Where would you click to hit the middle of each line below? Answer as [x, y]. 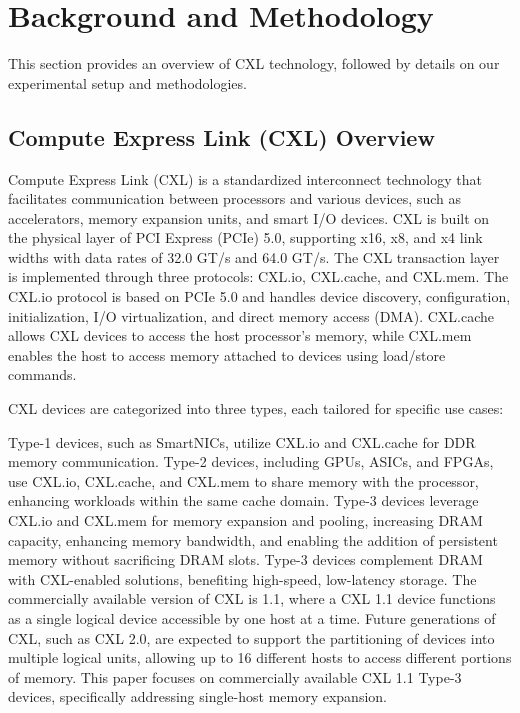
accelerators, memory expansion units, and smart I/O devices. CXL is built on [249, 217]
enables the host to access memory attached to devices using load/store [227, 354]
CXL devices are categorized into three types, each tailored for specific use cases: [256, 408]
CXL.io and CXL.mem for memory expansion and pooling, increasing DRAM [245, 520]
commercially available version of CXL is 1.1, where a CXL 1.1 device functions [252, 598]
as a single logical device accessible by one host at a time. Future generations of [252, 617]
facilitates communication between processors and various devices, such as [234, 198]
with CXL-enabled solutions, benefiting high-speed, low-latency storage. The [242, 578]
